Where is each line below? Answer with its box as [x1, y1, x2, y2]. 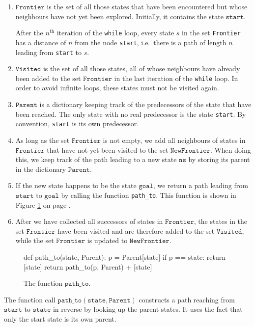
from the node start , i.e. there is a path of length [74, 37, 227, 47]
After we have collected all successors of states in [15, 216, 163, 226]
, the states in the [194, 216, 248, 226]
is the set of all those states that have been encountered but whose [47, 1, 248, 11]
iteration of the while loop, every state [57, 27, 174, 38]
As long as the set [15, 135, 70, 145]
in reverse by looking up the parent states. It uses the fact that [53, 304, 243, 314]
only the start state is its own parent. [4, 313, 116, 324]
